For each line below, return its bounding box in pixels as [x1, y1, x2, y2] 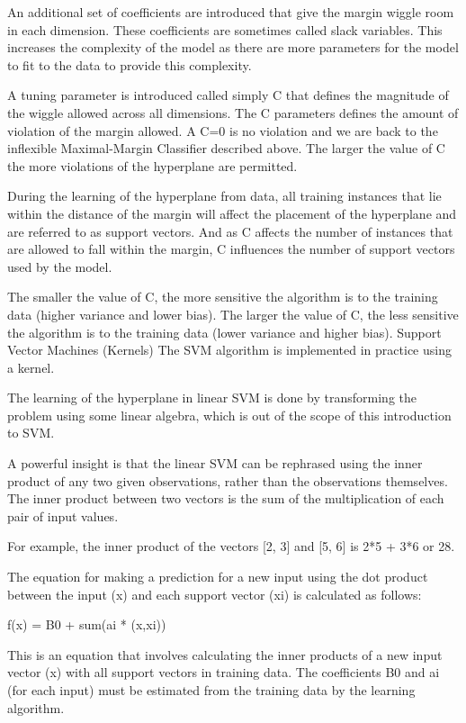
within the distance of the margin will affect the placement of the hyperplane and [7, 203, 457, 222]
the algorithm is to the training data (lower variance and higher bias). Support [7, 322, 442, 341]
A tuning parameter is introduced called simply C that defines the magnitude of [7, 86, 449, 104]
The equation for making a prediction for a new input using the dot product [7, 567, 428, 586]
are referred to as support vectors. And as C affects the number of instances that [7, 221, 453, 240]
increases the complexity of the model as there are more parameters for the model [7, 38, 459, 57]
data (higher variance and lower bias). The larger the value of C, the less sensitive [7, 304, 459, 323]
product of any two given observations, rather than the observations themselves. [7, 471, 448, 490]
